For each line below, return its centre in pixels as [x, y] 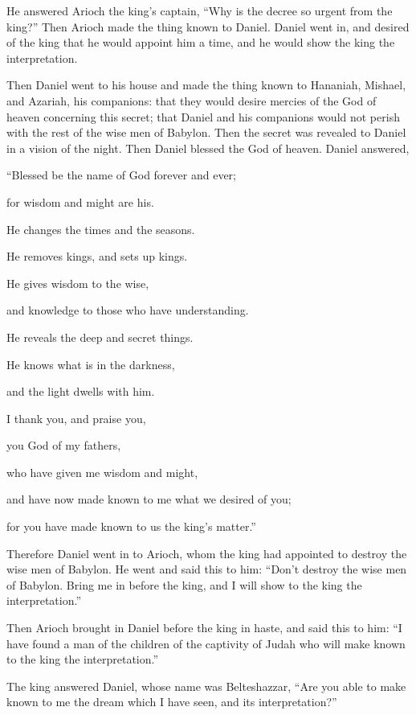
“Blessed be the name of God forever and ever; [121, 175]
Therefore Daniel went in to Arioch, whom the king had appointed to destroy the [207, 553]
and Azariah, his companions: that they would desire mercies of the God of [192, 100]
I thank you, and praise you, [76, 418]
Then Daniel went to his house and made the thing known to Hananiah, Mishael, [206, 85]
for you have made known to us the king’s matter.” [131, 526]
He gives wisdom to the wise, [78, 283]
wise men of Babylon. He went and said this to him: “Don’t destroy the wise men [207, 569]
